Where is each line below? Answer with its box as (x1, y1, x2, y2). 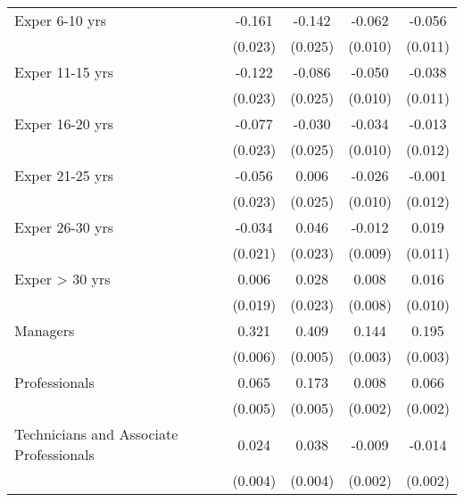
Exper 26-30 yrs (14, 217, 114, 237)
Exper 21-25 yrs (14, 165, 114, 185)
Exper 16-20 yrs (14, 113, 114, 134)
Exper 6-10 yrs (14, 10, 107, 30)
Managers (14, 320, 75, 341)
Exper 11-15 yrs (14, 62, 114, 82)
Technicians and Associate (14, 424, 178, 444)
